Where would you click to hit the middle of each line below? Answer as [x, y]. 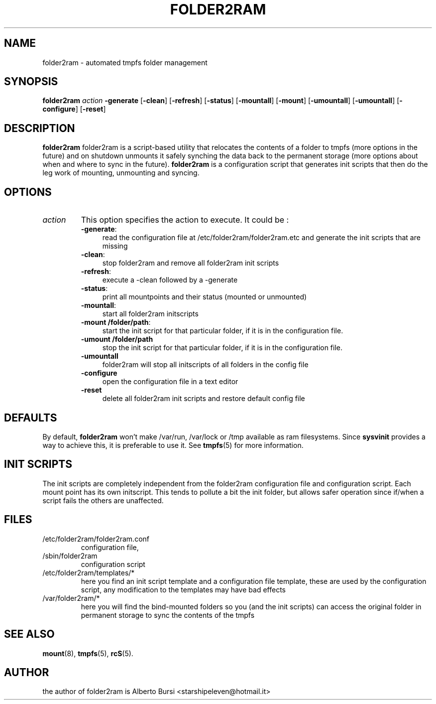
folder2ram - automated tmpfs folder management [125, 62]
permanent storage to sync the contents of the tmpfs [168, 615]
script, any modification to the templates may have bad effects [183, 589]
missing [115, 246]
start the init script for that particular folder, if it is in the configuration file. [223, 331]
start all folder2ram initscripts [150, 314]
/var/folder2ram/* [71, 598]
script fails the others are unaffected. [103, 500]
